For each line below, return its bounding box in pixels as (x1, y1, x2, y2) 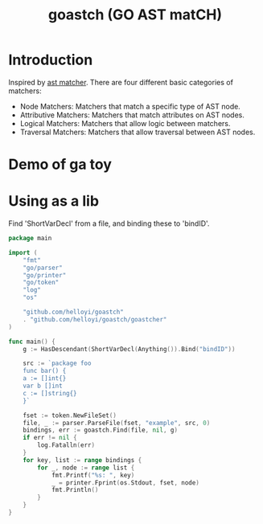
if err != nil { (23, 434, 78, 442)
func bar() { (23, 367, 67, 375)
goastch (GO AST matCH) (47, 6, 223, 24)
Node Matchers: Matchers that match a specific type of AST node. (19, 101, 241, 111)
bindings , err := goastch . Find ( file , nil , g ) (23, 426, 179, 435)
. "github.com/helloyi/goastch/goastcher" (23, 315, 167, 323)
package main (8, 235, 52, 243)
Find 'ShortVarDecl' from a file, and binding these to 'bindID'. (8, 219, 210, 228)
